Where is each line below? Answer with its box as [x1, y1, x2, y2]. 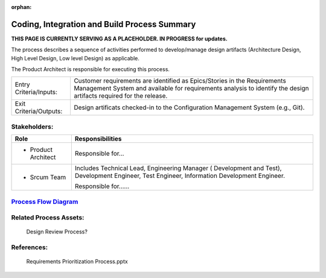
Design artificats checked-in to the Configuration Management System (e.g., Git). [73, 103, 305, 112]
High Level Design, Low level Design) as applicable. [11, 54, 140, 62]
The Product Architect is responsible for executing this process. [11, 66, 170, 73]
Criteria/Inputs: [14, 88, 57, 96]
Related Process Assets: [11, 213, 85, 222]
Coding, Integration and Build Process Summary [11, 19, 196, 30]
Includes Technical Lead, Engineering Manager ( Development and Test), [74, 164, 282, 172]
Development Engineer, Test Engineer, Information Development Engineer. [74, 172, 286, 180]
